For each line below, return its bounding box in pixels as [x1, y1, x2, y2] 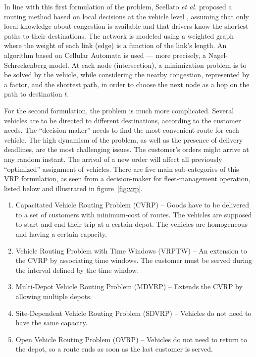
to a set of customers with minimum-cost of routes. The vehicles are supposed [15, 209, 252, 219]
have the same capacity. [15, 317, 88, 328]
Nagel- [208, 50, 228, 60]
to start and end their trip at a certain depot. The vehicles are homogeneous [15, 219, 248, 229]
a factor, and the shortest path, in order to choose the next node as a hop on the [4, 79, 250, 89]
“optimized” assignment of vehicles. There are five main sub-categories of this [4, 163, 239, 174]
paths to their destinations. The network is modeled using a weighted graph [4, 30, 234, 41]
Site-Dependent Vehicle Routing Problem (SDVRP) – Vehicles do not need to [15, 307, 252, 318]
